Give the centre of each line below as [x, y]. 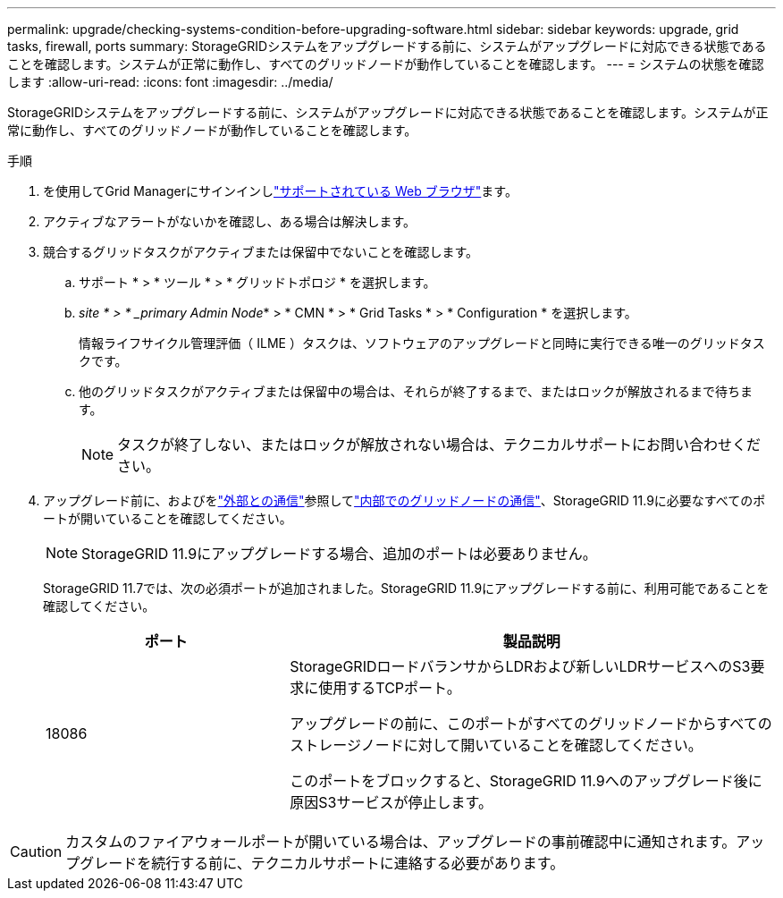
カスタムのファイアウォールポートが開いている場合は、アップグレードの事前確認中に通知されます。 [401, 842]
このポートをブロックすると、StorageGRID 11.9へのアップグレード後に [526, 781]
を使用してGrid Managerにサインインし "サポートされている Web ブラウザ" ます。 [280, 191]
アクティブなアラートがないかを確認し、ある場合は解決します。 [230, 221]
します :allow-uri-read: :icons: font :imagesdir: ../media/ [170, 82]
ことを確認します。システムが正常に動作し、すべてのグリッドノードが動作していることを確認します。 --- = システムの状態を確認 [386, 64]
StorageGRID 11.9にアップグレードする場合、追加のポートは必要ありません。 [339, 554]
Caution [36, 851]
